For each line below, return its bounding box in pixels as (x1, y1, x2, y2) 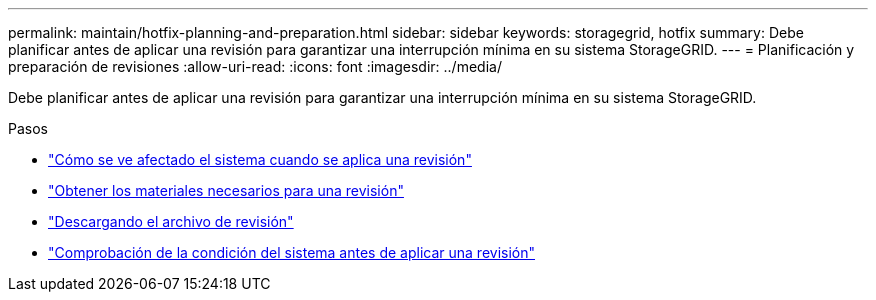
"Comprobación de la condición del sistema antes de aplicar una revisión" (48, 244, 536, 261)
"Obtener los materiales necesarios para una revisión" (48, 182, 404, 199)
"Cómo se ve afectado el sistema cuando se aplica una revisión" (48, 151, 472, 168)
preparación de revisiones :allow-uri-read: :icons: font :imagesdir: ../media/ (8, 58, 502, 75)
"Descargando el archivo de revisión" (48, 213, 294, 230)
